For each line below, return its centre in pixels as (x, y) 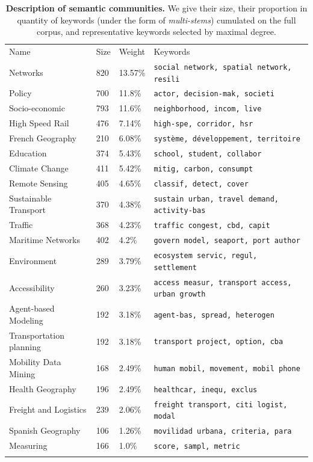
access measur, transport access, (223, 282)
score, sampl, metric (197, 446)
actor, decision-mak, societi (214, 94)
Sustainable (30, 198)
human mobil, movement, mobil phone (227, 368)
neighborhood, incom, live (208, 109)
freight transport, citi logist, (221, 405)
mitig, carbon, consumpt (203, 169)
